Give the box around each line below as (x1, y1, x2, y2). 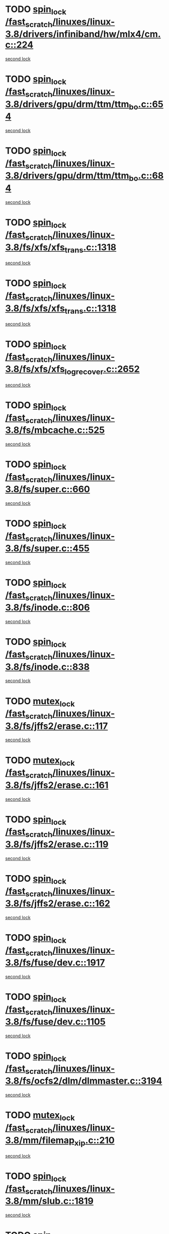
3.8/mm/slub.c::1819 (5, 1195, 94, 1207)
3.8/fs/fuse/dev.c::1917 (5, 957, 105, 968)
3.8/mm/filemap (5, 1134, 74, 1146)
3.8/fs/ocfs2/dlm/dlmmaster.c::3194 (5, 1075, 162, 1087)
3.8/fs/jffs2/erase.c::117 (5, 720, 108, 732)
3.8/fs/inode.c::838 (5, 661, 90, 672)
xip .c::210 (74, 1134, 115, 1148)
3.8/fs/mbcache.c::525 (5, 424, 105, 436)
